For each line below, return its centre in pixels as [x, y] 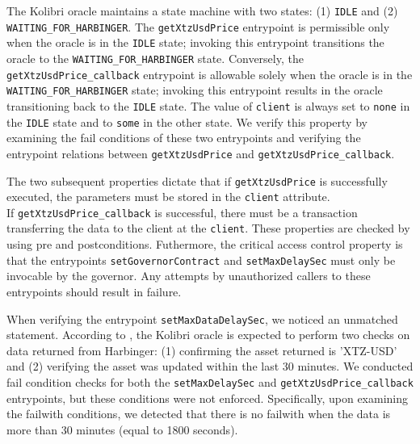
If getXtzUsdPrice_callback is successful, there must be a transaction [182, 212]
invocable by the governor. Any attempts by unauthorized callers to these [189, 276]
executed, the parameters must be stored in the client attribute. [168, 197]
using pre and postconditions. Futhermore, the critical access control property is [205, 244]
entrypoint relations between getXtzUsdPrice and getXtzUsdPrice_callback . [201, 153]
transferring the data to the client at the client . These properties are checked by [208, 228]
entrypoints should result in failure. [94, 291]
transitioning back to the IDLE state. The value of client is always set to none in [208, 105]
